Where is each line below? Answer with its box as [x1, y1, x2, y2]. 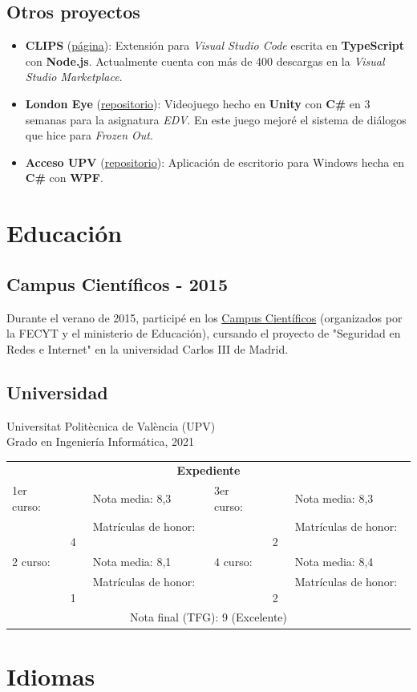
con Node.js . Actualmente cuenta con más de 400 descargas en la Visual [25, 52, 385, 69]
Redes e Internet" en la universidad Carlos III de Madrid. [6, 340, 289, 357]
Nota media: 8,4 [294, 553, 374, 570]
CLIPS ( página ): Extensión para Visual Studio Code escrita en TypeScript [25, 37, 405, 54]
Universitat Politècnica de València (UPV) [6, 417, 216, 434]
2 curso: [12, 553, 51, 570]
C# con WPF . [25, 169, 103, 186]
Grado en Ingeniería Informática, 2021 [6, 433, 194, 450]
